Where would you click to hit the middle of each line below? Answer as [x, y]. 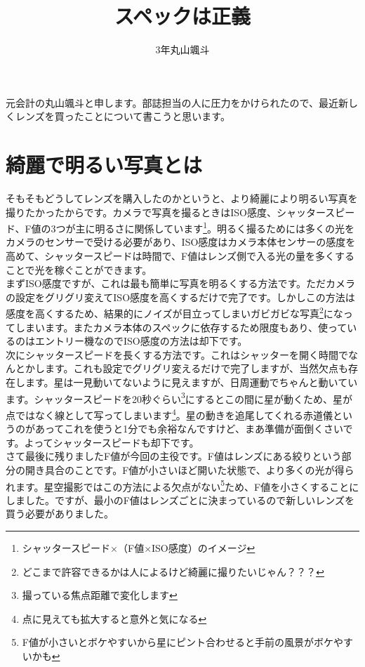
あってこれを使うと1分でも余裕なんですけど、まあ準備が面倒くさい [189, 429]
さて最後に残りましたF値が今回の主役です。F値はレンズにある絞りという [174, 456]
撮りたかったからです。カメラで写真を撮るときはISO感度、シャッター [166, 212]
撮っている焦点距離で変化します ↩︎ [100, 595]
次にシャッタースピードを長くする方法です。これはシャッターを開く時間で [177, 354]
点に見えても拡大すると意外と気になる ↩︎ [114, 618]
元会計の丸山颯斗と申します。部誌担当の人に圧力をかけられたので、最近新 [177, 102]
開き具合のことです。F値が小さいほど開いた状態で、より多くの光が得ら [190, 469]
